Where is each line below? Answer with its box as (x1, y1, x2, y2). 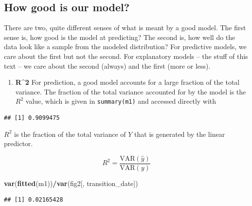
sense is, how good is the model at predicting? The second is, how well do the (4, 32, 235, 42)
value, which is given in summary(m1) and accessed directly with (25, 96, 216, 106)
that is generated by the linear (134, 129, 225, 139)
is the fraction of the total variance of (14, 129, 126, 139)
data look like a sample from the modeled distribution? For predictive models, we (4, 41, 247, 52)
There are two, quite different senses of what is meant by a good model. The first (4, 22, 246, 33)
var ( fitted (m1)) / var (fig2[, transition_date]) (4, 178, 138, 188)
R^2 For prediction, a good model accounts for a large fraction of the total (15, 77, 240, 87)
